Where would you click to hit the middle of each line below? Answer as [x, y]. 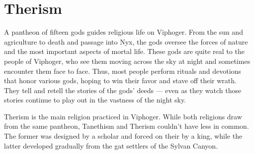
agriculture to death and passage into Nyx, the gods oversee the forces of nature [126, 41]
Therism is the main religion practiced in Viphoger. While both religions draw [123, 116]
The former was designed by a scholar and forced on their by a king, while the [123, 136]
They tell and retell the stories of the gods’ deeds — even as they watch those [123, 90]
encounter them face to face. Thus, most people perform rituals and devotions [123, 71]
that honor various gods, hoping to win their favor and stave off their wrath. [120, 80]
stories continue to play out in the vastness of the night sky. [95, 100]
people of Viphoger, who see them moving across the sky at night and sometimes [127, 61]
